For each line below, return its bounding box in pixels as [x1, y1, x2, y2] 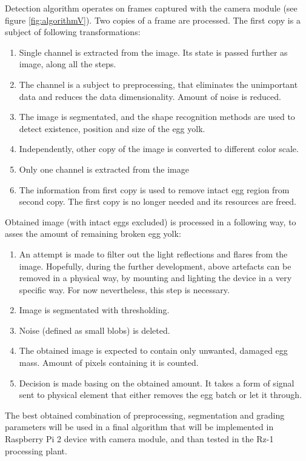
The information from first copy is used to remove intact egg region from [19, 183, 290, 196]
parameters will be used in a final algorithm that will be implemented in [5, 420, 274, 433]
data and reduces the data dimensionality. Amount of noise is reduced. [19, 90, 281, 102]
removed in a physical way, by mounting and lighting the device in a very [19, 271, 292, 284]
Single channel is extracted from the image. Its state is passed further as [19, 45, 288, 58]
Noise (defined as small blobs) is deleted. [19, 323, 170, 336]
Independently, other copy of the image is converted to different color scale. [19, 142, 299, 155]
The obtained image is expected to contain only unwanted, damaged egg [19, 344, 288, 357]
